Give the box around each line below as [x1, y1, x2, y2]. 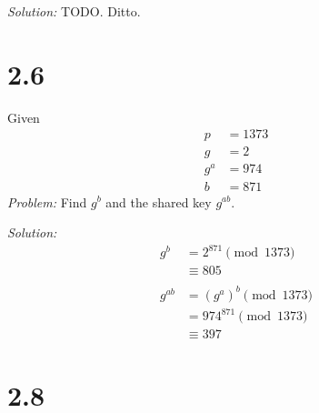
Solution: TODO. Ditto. [7, 2, 141, 20]
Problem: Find [7, 192, 87, 211]
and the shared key [105, 192, 212, 211]
